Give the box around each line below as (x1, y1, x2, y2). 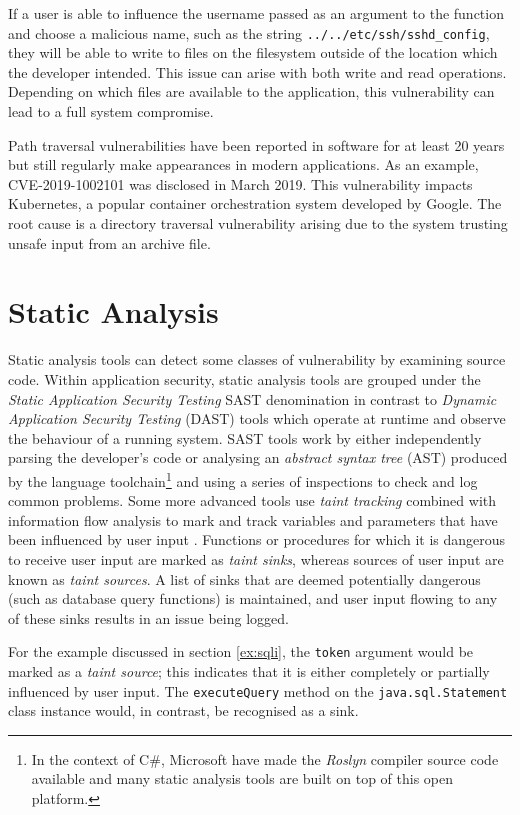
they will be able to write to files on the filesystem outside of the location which (8, 42, 498, 63)
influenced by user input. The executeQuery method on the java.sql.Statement (8, 680, 508, 701)
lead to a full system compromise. (8, 101, 214, 122)
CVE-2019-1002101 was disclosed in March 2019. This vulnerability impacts (8, 173, 473, 194)
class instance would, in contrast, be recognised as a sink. (8, 700, 359, 721)
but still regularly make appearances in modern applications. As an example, (8, 154, 479, 175)
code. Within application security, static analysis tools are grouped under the (8, 368, 481, 389)
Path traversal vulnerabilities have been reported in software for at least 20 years (8, 134, 505, 155)
